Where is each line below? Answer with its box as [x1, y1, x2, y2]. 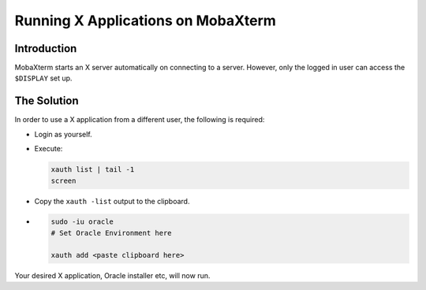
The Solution [14, 95, 79, 108]
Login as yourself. [34, 129, 92, 139]
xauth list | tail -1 [50, 165, 135, 174]
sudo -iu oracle [50, 217, 114, 226]
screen [50, 176, 77, 185]
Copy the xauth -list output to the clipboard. [34, 196, 190, 206]
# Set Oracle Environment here [50, 229, 173, 237]
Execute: [34, 144, 63, 154]
